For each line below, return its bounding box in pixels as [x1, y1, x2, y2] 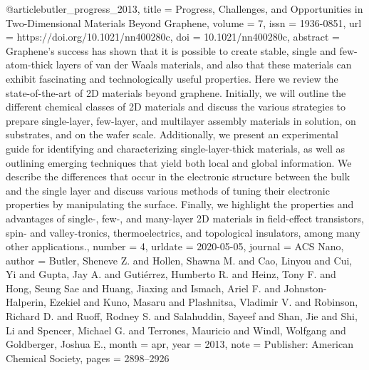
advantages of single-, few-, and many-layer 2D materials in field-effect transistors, [6, 210, 364, 225]
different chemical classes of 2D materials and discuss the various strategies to [6, 99, 346, 114]
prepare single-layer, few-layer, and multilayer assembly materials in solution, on [6, 113, 356, 128]
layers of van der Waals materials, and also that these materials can [56, 57, 352, 72]
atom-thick [6, 57, 53, 72]
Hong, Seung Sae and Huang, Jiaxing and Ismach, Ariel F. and [6, 280, 281, 295]
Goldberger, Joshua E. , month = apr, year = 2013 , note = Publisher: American [6, 336, 354, 351]
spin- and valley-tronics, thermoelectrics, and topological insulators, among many [6, 225, 360, 240]
